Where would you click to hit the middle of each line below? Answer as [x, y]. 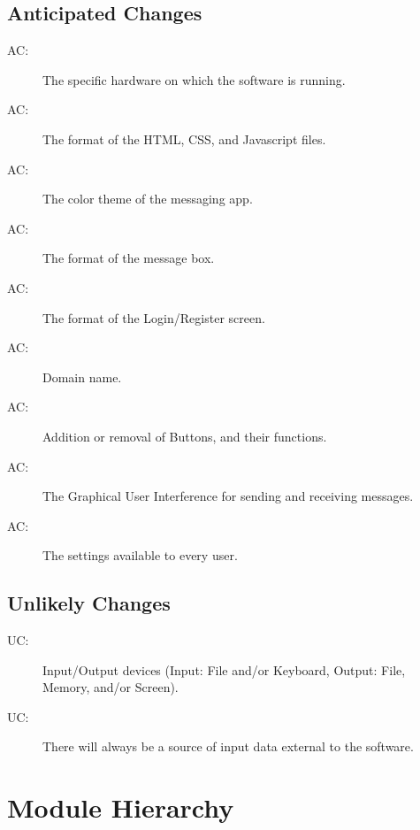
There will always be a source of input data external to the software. [228, 746]
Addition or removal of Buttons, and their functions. [185, 436]
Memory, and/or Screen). [111, 687]
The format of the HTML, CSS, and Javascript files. [184, 138]
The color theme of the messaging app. [148, 199]
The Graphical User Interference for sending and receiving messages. [228, 496]
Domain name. [82, 377]
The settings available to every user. [140, 555]
